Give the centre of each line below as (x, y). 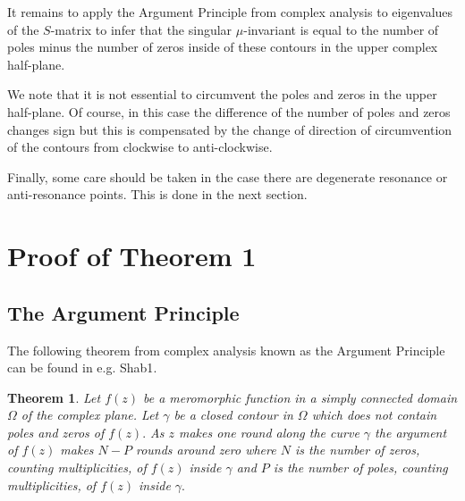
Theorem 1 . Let (54, 397)
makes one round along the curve (269, 432)
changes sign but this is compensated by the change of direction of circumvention (230, 129)
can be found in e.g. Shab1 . (82, 367)
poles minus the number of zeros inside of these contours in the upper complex (223, 47)
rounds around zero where (206, 450)
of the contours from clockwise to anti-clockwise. (140, 147)
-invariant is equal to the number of (341, 29)
